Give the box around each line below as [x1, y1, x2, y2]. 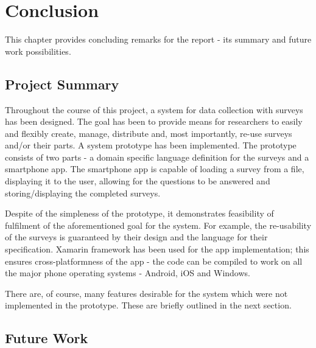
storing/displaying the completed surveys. [5, 186, 161, 199]
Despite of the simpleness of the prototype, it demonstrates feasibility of [5, 207, 274, 220]
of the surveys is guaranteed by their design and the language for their [5, 231, 268, 243]
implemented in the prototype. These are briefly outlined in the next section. [5, 299, 292, 311]
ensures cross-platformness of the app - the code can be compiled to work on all [5, 254, 303, 267]
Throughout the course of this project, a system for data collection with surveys [5, 103, 303, 116]
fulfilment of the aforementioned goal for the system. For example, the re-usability [5, 218, 312, 231]
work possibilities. [5, 44, 71, 57]
